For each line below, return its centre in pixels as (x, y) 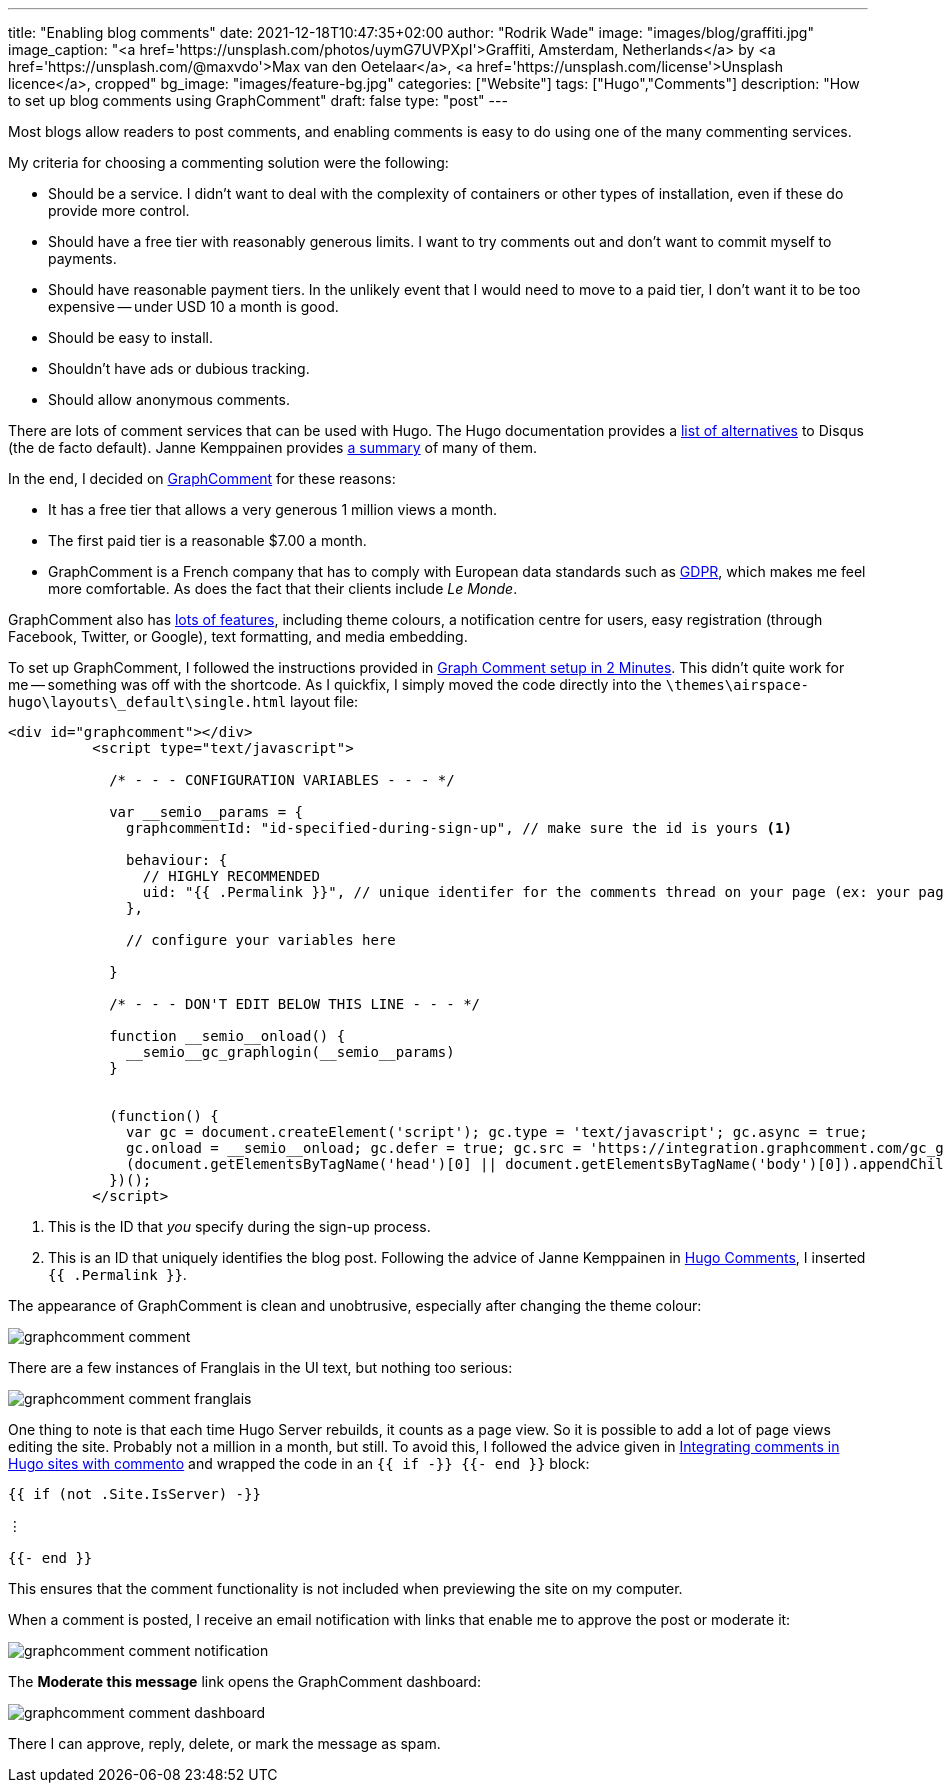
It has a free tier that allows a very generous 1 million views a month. (273, 509)
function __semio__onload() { (227, 1036)
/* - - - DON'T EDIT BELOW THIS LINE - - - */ (295, 1004)
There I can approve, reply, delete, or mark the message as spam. (224, 1743)
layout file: (324, 701)
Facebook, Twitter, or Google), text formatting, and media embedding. (238, 636)
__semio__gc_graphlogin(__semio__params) (290, 1052)
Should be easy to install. (131, 337)
